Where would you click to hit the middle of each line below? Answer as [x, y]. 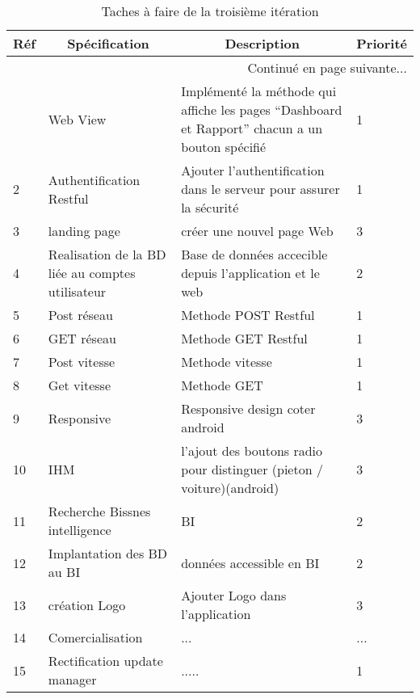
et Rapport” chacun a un [252, 128]
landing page [84, 231]
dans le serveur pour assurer [260, 189]
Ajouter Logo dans [234, 595]
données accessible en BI [250, 562]
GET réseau [82, 338]
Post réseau [80, 315]
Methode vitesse [227, 362]
